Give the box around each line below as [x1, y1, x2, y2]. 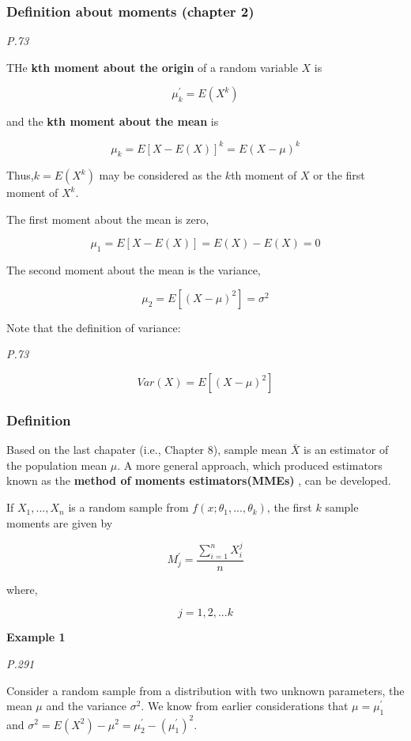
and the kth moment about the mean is [6, 113, 219, 130]
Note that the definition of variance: [6, 319, 181, 335]
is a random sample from [68, 499, 189, 516]
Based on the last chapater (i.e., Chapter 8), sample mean [6, 441, 288, 458]
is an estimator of [304, 441, 389, 458]
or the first [313, 167, 365, 183]
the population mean [6, 456, 107, 473]
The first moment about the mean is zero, [6, 210, 209, 227]
